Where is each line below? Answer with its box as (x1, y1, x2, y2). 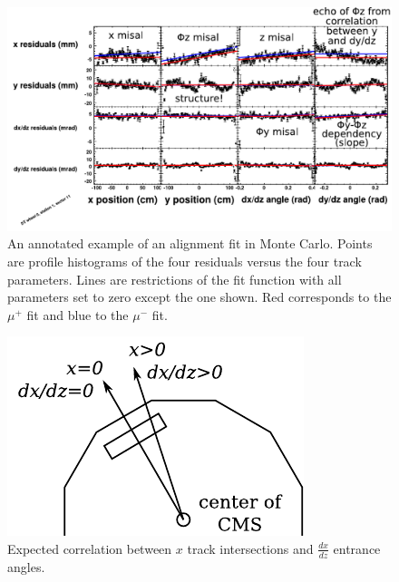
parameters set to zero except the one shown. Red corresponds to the (7, 287, 392, 306)
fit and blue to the (26, 305, 129, 324)
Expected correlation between (7, 538, 172, 558)
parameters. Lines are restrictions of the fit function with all (7, 269, 342, 288)
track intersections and (187, 538, 314, 558)
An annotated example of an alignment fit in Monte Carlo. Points (7, 234, 373, 253)
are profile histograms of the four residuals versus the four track (7, 251, 362, 270)
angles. (7, 557, 45, 576)
